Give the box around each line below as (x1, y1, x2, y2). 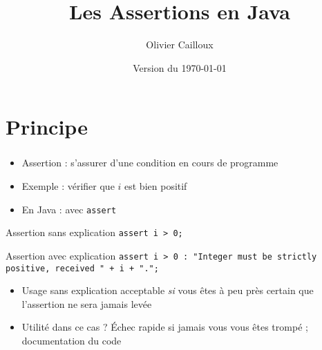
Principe (6, 113, 88, 141)
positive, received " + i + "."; (6, 263, 159, 273)
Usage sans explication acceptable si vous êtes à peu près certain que (21, 283, 314, 298)
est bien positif (124, 179, 187, 193)
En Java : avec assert (21, 202, 117, 216)
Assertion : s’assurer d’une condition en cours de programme (21, 155, 278, 170)
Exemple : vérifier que (21, 179, 115, 193)
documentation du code (21, 333, 122, 348)
